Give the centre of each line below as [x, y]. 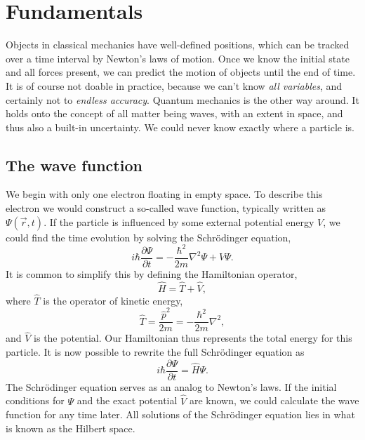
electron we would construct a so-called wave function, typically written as [166, 208]
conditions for [35, 400]
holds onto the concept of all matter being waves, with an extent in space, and [174, 113]
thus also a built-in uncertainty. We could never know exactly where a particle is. [180, 127]
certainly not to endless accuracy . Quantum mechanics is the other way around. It [182, 99]
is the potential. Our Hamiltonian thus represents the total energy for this [193, 338]
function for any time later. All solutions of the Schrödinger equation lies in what [180, 414]
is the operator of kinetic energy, [113, 300]
